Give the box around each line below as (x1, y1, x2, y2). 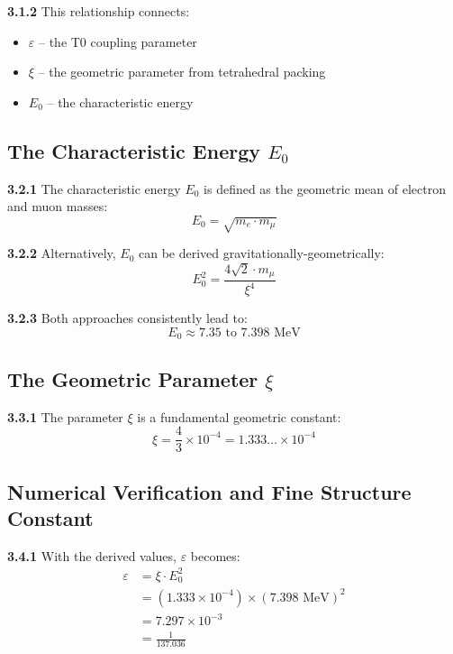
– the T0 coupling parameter (38, 32, 197, 51)
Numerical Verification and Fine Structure (7, 477, 412, 505)
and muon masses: (7, 197, 108, 216)
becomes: (190, 546, 240, 565)
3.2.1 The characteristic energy (7, 179, 181, 198)
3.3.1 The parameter (7, 407, 123, 426)
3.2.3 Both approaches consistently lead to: (7, 309, 248, 327)
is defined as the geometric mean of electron (204, 179, 446, 198)
